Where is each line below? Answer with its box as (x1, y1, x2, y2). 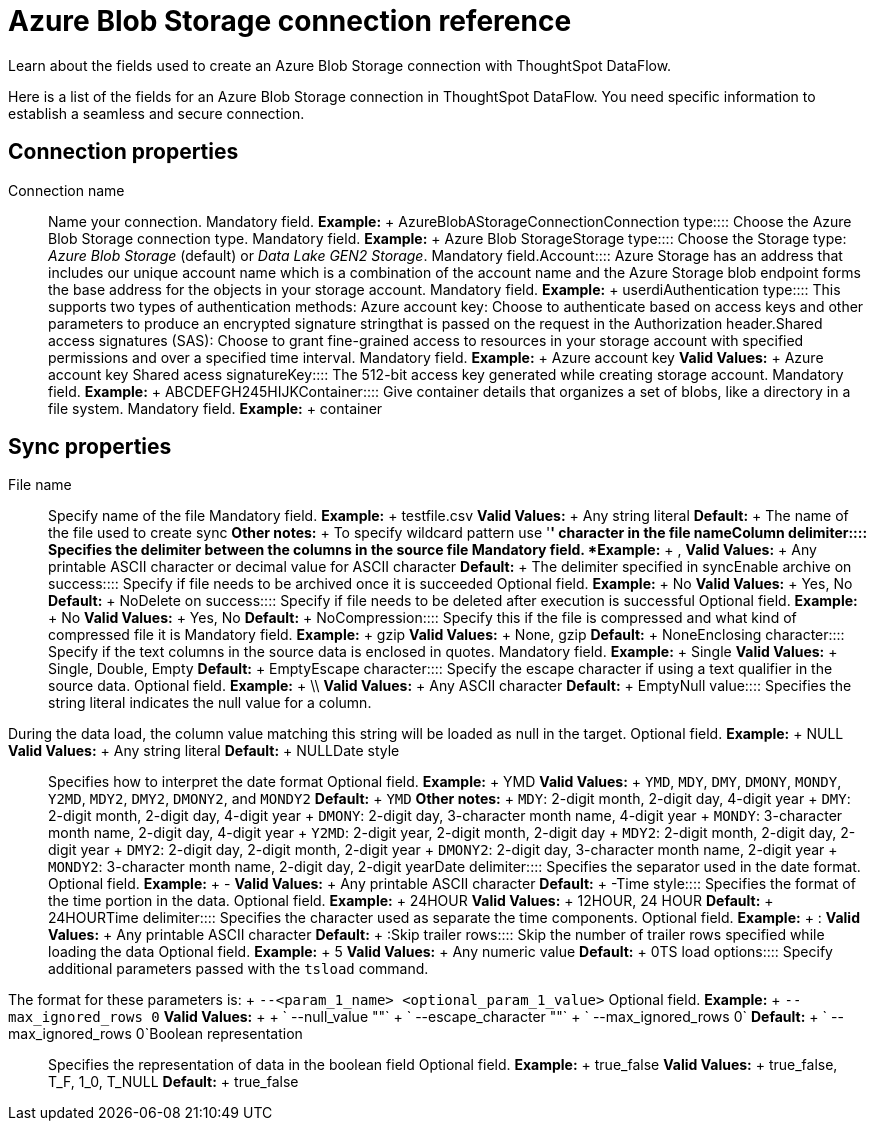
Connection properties (8, 139, 239, 165)
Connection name (8, 181, 125, 199)
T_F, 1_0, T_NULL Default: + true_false (48, 1073, 299, 1091)
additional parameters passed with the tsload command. (48, 960, 429, 978)
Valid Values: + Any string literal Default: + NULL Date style (8, 742, 400, 760)
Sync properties (8, 434, 172, 460)
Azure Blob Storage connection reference (8, 4, 572, 38)
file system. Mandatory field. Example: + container (48, 399, 383, 417)
